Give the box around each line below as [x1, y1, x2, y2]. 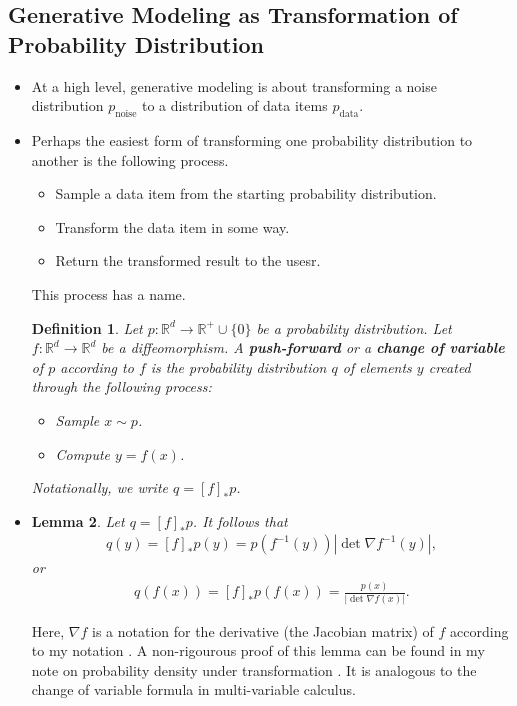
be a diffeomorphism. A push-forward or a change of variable [101, 337, 505, 358]
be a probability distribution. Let [256, 317, 452, 338]
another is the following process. [31, 149, 229, 170]
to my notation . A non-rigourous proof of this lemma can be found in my [31, 640, 485, 661]
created [428, 356, 471, 377]
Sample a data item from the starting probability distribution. [55, 183, 437, 204]
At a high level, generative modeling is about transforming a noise [31, 75, 437, 96]
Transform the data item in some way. [55, 216, 290, 237]
